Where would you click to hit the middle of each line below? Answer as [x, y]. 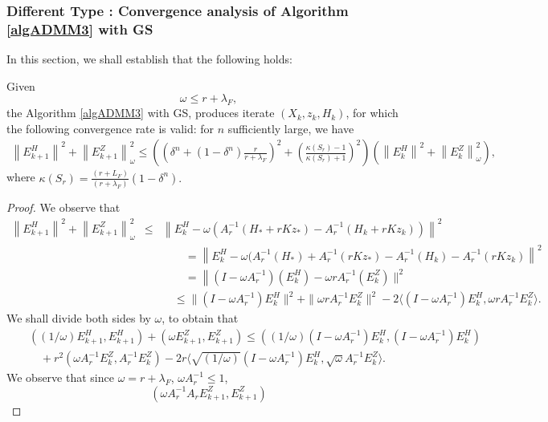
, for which [372, 113]
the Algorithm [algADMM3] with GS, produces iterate [141, 113]
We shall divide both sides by [79, 318]
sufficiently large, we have [291, 128]
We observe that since [60, 377]
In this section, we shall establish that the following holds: [149, 59]
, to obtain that [200, 318]
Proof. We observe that [63, 207]
